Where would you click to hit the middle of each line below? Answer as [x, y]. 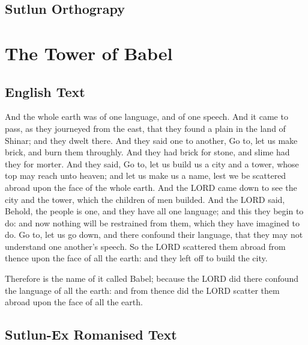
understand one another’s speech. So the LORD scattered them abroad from [145, 246]
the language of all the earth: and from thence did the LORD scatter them [142, 290]
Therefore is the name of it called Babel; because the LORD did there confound [152, 278]
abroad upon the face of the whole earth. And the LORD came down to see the [151, 187]
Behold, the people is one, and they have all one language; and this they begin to [154, 211]
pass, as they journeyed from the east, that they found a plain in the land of [145, 128]
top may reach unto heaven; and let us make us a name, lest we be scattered [146, 176]
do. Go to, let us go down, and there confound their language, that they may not [154, 235]
